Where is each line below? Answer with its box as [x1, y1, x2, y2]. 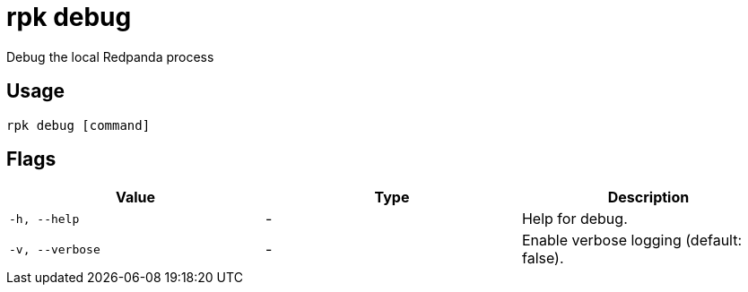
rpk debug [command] [6, 117, 151, 133]
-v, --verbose [9, 242, 100, 256]
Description [607, 188, 690, 207]
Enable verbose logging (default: [521, 231, 743, 250]
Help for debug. [521, 210, 628, 228]
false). [521, 249, 564, 268]
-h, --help [9, 211, 80, 226]
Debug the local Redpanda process [6, 48, 214, 64]
